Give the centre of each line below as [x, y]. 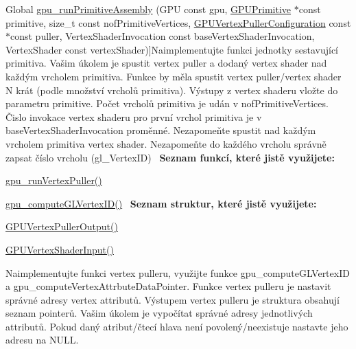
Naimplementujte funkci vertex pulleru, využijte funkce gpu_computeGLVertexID [178, 272]
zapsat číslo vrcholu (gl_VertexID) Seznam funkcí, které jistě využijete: [170, 157]
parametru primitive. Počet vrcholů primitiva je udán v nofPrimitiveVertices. [167, 103]
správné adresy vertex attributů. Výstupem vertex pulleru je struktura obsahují [173, 299]
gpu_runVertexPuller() [54, 180]
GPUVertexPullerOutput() [62, 226]
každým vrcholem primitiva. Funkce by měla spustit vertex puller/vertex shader [174, 76]
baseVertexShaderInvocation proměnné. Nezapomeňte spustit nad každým [161, 130]
